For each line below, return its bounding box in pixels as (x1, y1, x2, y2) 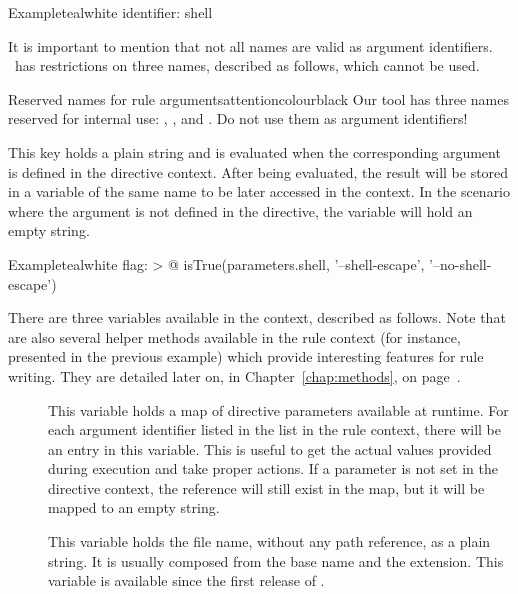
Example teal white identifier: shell (8, 2, 213, 22)
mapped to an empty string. (48, 497, 220, 518)
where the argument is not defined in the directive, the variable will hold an (8, 200, 473, 221)
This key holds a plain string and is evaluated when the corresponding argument (8, 141, 501, 162)
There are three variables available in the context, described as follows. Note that (8, 307, 506, 328)
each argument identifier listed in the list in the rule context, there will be (48, 419, 501, 440)
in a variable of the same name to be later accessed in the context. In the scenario (8, 181, 511, 202)
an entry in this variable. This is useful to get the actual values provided (48, 438, 492, 459)
